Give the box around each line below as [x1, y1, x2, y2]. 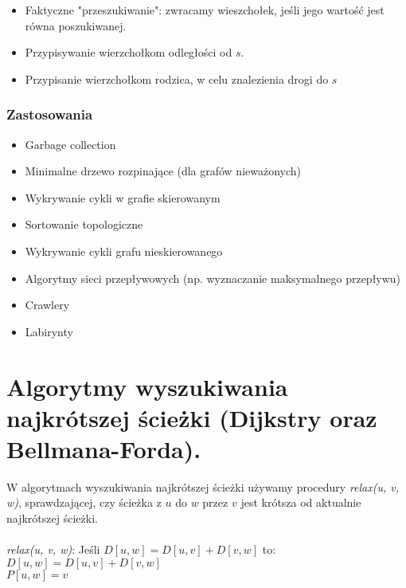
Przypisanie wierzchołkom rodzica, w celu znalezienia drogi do [25, 70, 329, 87]
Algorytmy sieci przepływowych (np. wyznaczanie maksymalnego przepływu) [25, 269, 401, 286]
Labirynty [25, 323, 73, 339]
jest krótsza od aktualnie [240, 494, 361, 511]
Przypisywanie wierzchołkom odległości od [25, 44, 232, 61]
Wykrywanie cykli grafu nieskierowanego [25, 242, 223, 259]
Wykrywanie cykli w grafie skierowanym [25, 189, 221, 206]
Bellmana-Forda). [6, 432, 201, 465]
